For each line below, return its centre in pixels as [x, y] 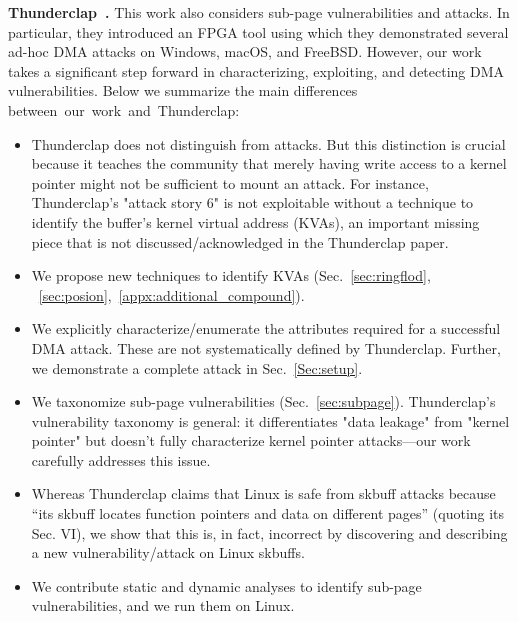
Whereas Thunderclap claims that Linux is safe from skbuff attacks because [263, 493]
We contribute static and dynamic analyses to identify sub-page [226, 585]
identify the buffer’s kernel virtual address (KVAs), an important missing [255, 221]
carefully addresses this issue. [121, 459]
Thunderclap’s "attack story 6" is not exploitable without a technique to [252, 202]
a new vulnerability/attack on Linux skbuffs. [168, 552]
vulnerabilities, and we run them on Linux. [163, 605]
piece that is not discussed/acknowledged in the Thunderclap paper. [240, 241]
